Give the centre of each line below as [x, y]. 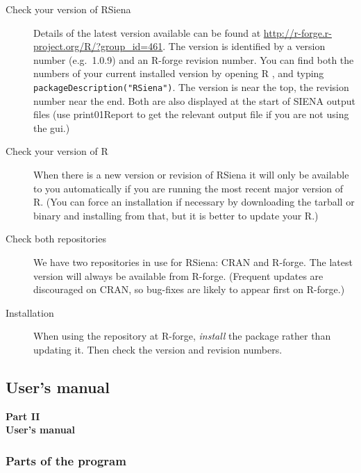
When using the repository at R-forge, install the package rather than [182, 336]
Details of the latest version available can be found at [147, 32]
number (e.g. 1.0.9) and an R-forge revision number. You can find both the [194, 59]
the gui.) [52, 127]
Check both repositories [56, 239]
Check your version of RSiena [68, 9]
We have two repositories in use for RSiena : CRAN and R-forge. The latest [193, 262]
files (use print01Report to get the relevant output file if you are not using [191, 114]
